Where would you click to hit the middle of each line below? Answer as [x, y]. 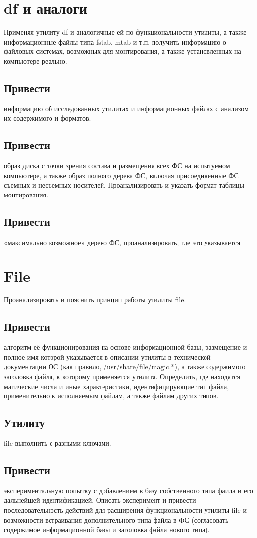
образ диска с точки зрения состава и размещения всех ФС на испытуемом [117, 166]
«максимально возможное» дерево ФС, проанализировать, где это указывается [122, 242]
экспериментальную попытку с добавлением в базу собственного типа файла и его [128, 490]
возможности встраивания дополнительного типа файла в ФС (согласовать [116, 519]
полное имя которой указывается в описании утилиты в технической [107, 357]
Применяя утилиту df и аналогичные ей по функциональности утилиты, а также [125, 32]
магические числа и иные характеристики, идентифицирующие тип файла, [117, 386]
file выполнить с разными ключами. [58, 443]
